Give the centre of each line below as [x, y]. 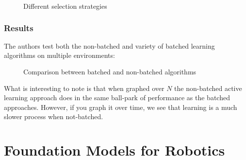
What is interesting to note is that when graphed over [84, 88]
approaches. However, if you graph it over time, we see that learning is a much [121, 107]
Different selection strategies [65, 6]
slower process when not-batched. [54, 116]
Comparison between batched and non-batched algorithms [110, 71]
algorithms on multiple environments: [59, 55]
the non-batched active [208, 88]
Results [19, 27]
